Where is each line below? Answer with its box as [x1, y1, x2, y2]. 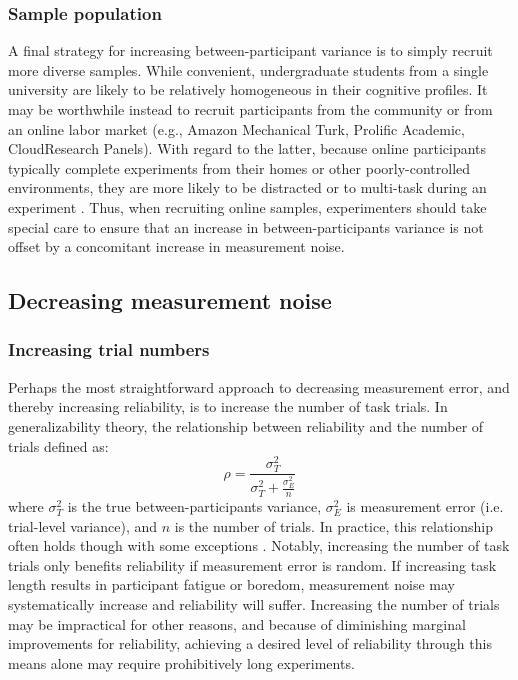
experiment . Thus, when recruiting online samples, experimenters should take [8, 196, 487, 217]
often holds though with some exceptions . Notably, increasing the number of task [8, 535, 510, 556]
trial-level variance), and [8, 515, 158, 536]
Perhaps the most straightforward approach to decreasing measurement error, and [8, 376, 510, 397]
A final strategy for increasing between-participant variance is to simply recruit [8, 40, 493, 61]
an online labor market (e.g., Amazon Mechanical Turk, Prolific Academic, [8, 118, 465, 139]
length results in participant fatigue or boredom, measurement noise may [8, 574, 455, 595]
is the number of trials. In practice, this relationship [174, 515, 493, 536]
